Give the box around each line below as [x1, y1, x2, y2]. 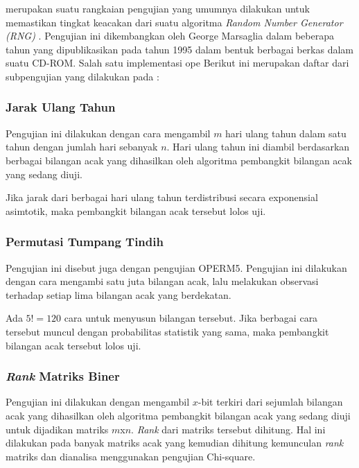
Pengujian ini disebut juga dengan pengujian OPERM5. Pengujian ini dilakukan [6, 260, 347, 275]
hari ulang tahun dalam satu [225, 125, 347, 140]
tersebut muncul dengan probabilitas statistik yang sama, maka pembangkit [6, 324, 329, 338]
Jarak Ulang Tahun [6, 98, 116, 116]
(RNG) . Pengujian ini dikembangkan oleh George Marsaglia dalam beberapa [6, 28, 334, 43]
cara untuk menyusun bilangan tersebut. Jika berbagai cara [64, 311, 318, 325]
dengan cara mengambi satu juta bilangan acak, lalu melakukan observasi [6, 274, 319, 288]
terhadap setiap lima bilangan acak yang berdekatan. [6, 287, 231, 302]
